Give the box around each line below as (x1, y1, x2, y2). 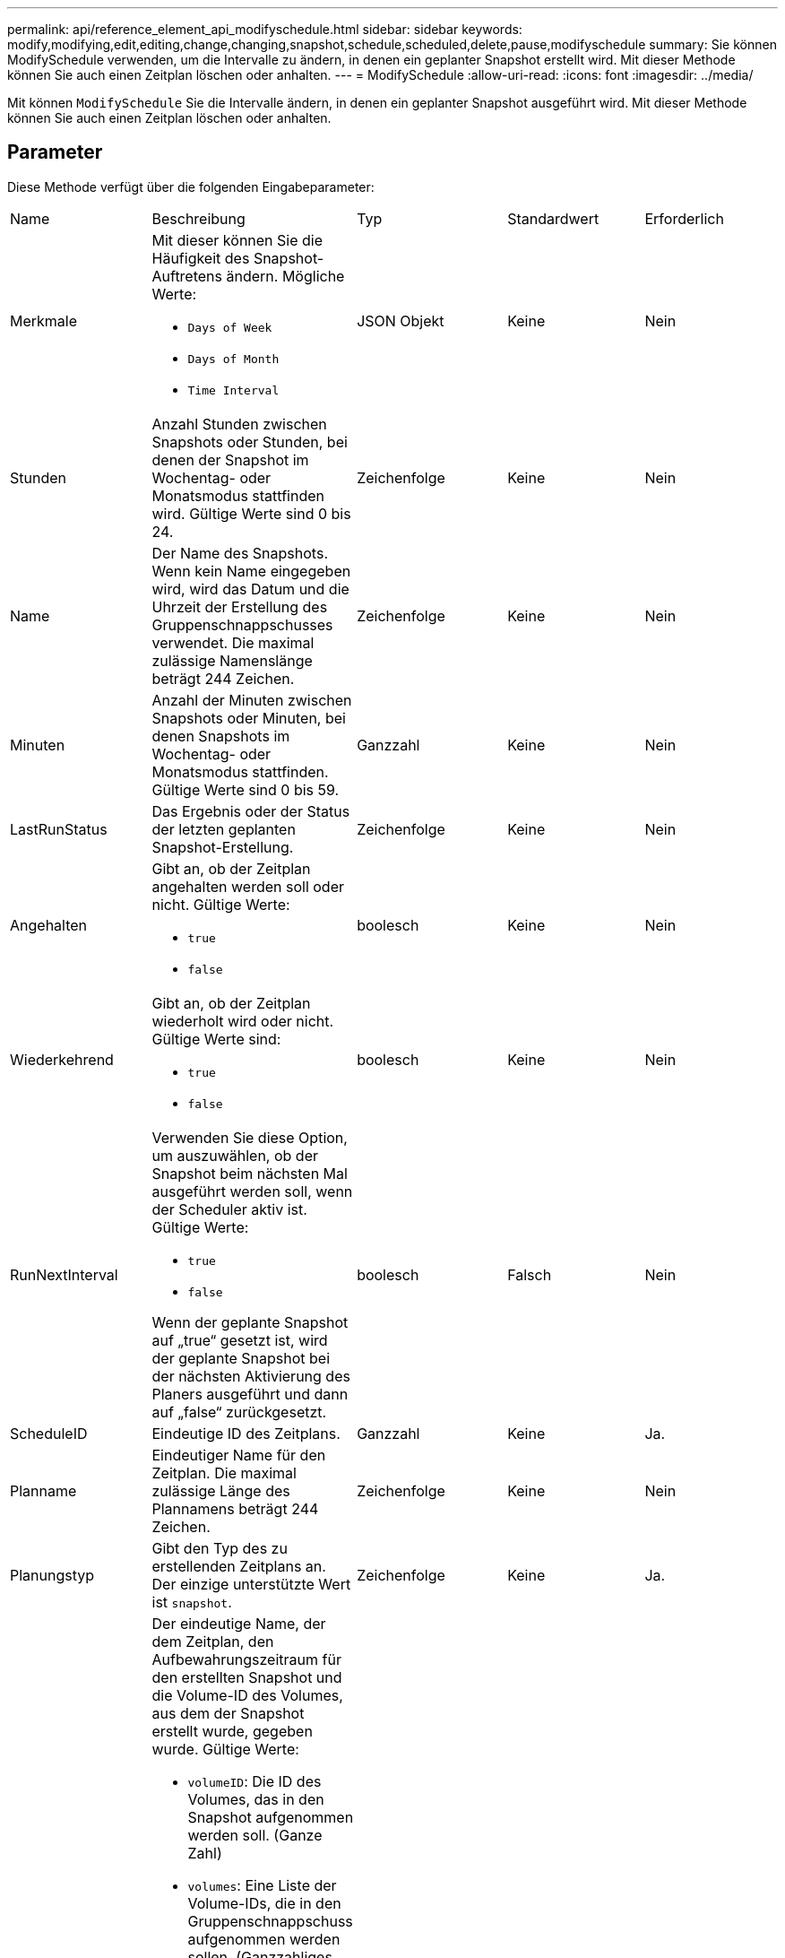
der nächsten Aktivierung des (151, 1366, 350, 1385)
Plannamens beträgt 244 (151, 1499, 319, 1518)
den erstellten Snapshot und (151, 1668, 342, 1686)
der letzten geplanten (151, 819, 296, 838)
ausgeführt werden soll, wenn (151, 1182, 353, 1200)
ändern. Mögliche (226, 266, 345, 285)
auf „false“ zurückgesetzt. (151, 1402, 327, 1421)
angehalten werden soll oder (151, 877, 344, 896)
